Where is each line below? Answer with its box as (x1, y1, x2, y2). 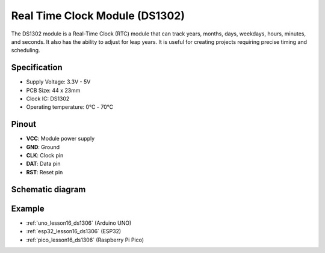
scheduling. (11, 47, 40, 54)
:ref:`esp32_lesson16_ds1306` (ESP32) (26, 228, 122, 235)
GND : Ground (26, 143, 60, 150)
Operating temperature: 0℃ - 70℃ (26, 103, 114, 111)
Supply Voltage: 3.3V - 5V (26, 78, 91, 85)
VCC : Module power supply (26, 135, 95, 142)
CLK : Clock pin (26, 152, 64, 159)
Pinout (11, 119, 37, 129)
